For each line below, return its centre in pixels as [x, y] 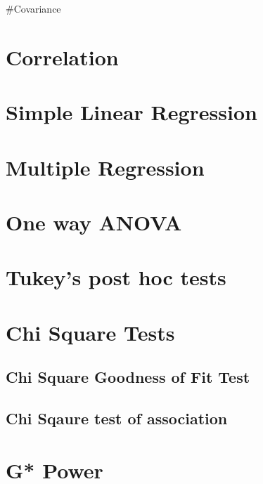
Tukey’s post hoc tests [116, 277]
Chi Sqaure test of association [117, 418]
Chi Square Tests [90, 332]
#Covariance [33, 8]
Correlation [62, 57]
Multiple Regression [105, 167]
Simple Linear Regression [131, 112]
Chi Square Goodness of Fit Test [128, 377]
